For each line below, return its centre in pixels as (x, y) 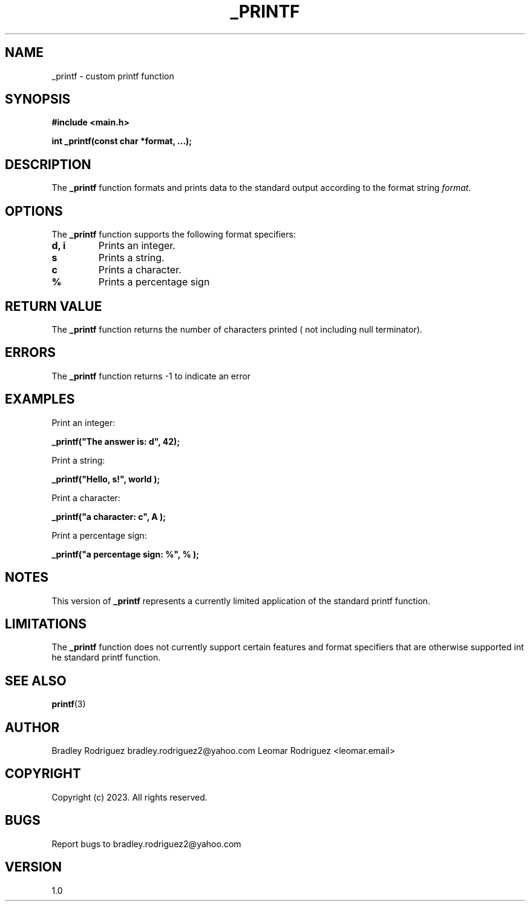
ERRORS (31, 353)
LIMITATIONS (46, 624)
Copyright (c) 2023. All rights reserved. (129, 797)
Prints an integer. (137, 246)
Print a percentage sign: (99, 535)
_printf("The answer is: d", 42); (116, 441)
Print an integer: (83, 422)
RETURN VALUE (54, 306)
